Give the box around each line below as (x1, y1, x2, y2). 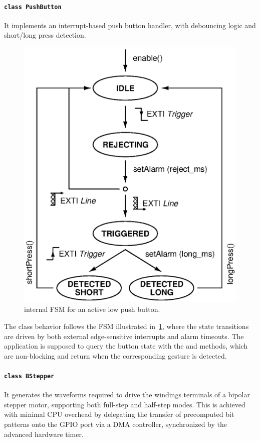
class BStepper (4, 373, 55, 380)
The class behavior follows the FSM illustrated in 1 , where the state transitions (4, 321, 249, 332)
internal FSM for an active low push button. (24, 304, 160, 314)
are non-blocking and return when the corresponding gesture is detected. (4, 350, 227, 361)
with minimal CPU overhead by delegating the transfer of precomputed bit (4, 409, 234, 419)
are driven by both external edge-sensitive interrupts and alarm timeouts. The (4, 330, 244, 341)
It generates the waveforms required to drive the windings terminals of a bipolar (4, 389, 250, 400)
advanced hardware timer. (4, 428, 84, 439)
